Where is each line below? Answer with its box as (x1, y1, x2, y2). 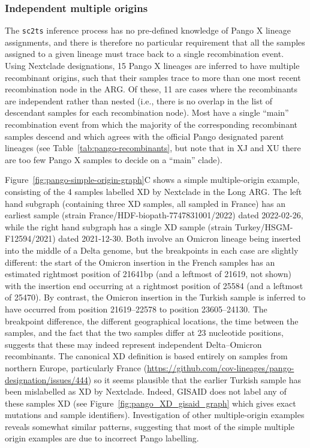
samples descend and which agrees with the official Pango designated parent (5, 130, 284, 142)
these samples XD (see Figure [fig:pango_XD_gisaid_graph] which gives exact (5, 396, 296, 409)
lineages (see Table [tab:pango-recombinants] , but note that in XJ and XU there (5, 142, 301, 154)
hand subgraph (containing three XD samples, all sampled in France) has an (5, 197, 285, 209)
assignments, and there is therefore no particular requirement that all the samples (5, 35, 305, 48)
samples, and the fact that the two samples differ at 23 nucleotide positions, (5, 326, 284, 339)
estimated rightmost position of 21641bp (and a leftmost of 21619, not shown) (5, 267, 291, 280)
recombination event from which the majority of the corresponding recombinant (5, 118, 297, 131)
